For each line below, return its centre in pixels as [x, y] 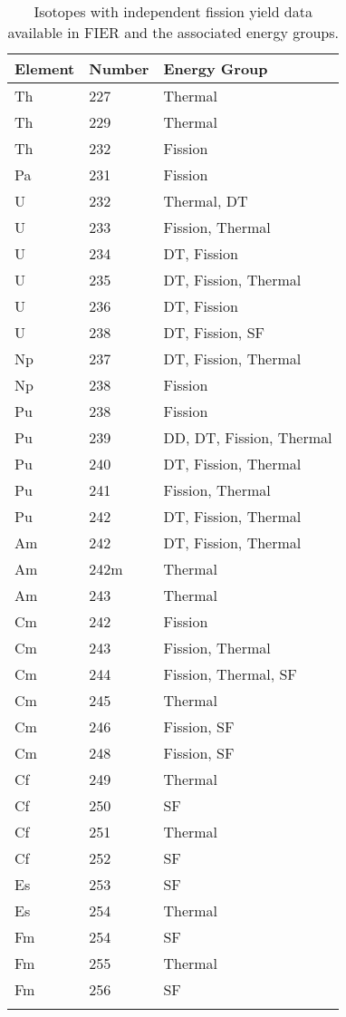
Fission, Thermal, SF [230, 674]
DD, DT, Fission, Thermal [248, 437]
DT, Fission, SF [214, 332]
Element [45, 68]
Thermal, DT [206, 201]
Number [119, 68]
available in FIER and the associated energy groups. [173, 32]
